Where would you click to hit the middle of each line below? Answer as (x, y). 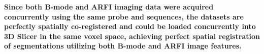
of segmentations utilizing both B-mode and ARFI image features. (123, 46)
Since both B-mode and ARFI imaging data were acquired (109, 6)
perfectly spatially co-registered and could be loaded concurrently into (130, 26)
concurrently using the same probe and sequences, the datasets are (124, 16)
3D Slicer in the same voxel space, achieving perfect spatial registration (132, 36)
